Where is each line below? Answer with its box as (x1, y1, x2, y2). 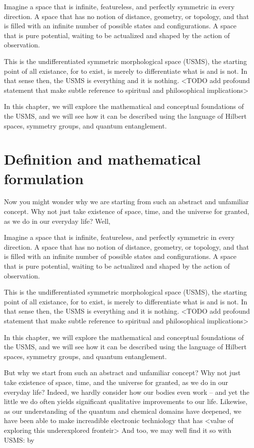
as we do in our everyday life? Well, (4, 215, 110, 226)
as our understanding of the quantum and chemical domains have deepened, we (4, 405, 242, 416)
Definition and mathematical (4, 149, 201, 169)
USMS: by (4, 434, 35, 445)
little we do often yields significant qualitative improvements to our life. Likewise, (4, 396, 248, 406)
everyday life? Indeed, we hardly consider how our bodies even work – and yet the (4, 386, 250, 397)
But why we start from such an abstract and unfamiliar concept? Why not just (4, 367, 241, 378)
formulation (4, 168, 84, 188)
